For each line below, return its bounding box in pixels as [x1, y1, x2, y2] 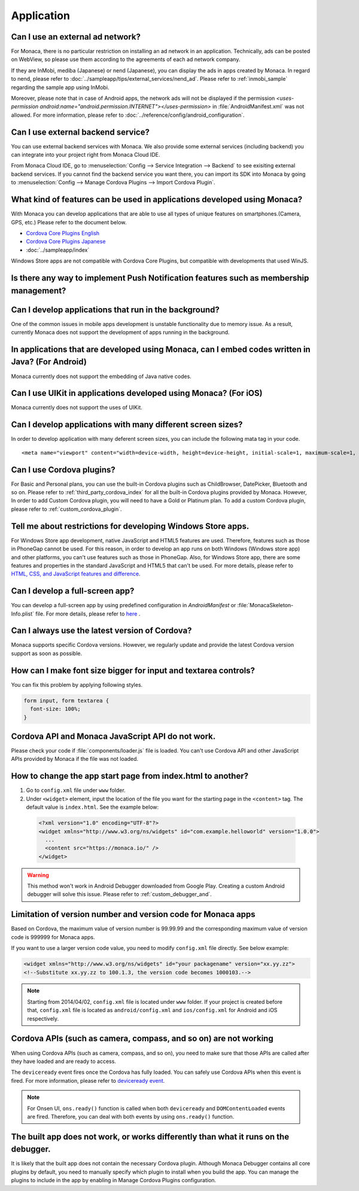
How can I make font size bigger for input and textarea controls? [11, 665, 255, 675]
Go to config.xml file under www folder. [26, 787, 126, 794]
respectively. [27, 1015, 59, 1022]
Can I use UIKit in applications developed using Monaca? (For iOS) [11, 388, 263, 398]
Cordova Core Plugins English [26, 229, 100, 236]
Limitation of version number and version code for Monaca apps [11, 909, 255, 919]
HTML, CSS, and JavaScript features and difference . [11, 570, 141, 577]
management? [11, 285, 66, 296]
